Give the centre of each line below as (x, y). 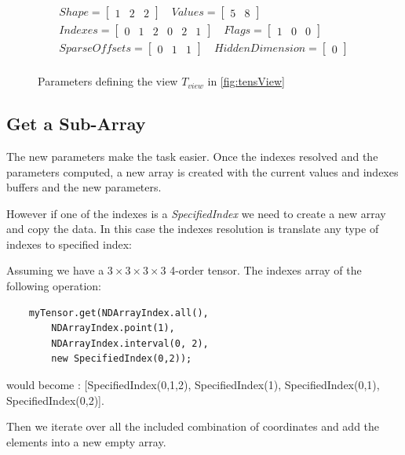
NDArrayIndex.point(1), (113, 328)
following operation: (54, 286)
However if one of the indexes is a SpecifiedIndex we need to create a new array (196, 213)
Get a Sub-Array (76, 124)
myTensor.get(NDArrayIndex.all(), (119, 313)
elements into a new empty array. (86, 441)
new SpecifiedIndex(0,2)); (122, 359)
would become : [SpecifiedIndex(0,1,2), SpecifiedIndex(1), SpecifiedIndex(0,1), (193, 385)
